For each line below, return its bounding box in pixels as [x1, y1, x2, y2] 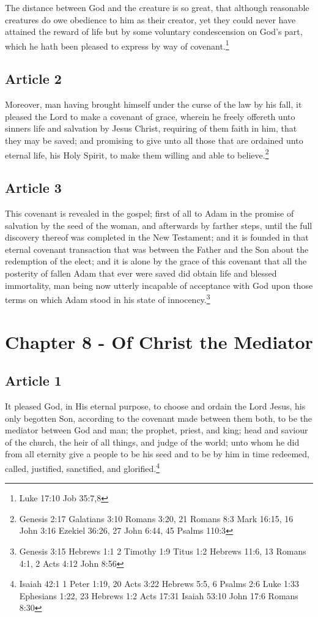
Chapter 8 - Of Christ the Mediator [5, 329, 313, 354]
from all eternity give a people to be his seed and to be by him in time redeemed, [5, 447, 310, 460]
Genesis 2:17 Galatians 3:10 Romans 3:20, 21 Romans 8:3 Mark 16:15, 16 [19, 512, 294, 525]
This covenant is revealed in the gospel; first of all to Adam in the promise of [5, 207, 294, 220]
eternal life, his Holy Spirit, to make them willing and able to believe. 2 [5, 146, 269, 161]
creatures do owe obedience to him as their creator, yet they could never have [5, 13, 296, 26]
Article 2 [5, 69, 62, 88]
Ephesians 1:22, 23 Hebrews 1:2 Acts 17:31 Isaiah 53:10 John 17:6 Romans [19, 589, 298, 602]
